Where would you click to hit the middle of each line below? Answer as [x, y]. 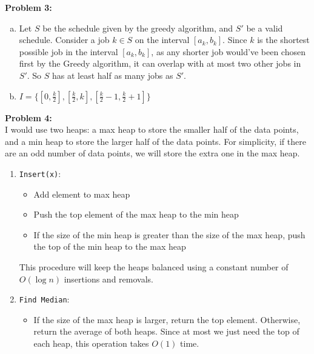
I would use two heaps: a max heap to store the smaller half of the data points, [152, 129]
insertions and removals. [109, 279]
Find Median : [44, 299]
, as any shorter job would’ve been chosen [228, 51]
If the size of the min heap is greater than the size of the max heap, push [169, 234]
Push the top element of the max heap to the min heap [136, 214]
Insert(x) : [40, 173]
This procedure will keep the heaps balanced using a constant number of [154, 266]
